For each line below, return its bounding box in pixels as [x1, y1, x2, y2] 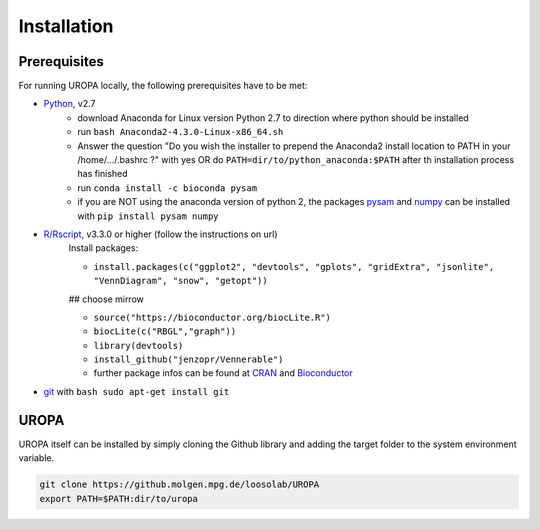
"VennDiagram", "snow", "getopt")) [93, 275, 269, 287]
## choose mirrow [68, 293, 145, 305]
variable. [18, 452, 55, 464]
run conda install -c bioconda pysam [77, 181, 258, 194]
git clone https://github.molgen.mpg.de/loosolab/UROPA [39, 479, 320, 490]
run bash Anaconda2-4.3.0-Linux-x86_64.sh [77, 126, 284, 138]
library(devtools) [93, 340, 184, 351]
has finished [77, 168, 129, 180]
